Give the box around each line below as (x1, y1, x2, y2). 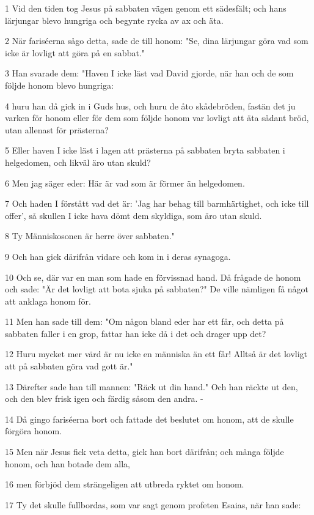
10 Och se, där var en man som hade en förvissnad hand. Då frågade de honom (5, 270, 301, 283)
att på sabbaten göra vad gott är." (5, 360, 133, 372)
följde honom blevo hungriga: (5, 78, 114, 91)
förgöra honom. (5, 424, 62, 437)
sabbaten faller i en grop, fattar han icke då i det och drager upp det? (5, 327, 266, 339)
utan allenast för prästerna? (5, 123, 109, 136)
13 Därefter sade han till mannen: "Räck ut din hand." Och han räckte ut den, (5, 380, 298, 393)
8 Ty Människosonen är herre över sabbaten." (5, 229, 175, 242)
